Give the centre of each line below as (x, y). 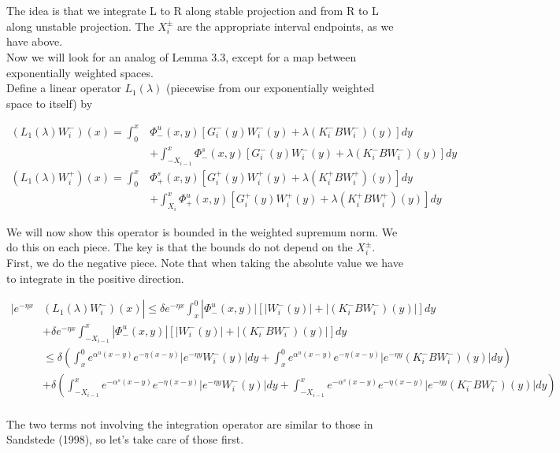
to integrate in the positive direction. (95, 278)
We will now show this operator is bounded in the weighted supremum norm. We (202, 231)
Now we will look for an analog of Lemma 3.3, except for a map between (182, 56)
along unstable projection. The (80, 26)
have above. (35, 41)
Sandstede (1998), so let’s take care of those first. (125, 439)
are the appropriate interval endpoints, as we (285, 26)
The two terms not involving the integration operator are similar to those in (190, 423)
